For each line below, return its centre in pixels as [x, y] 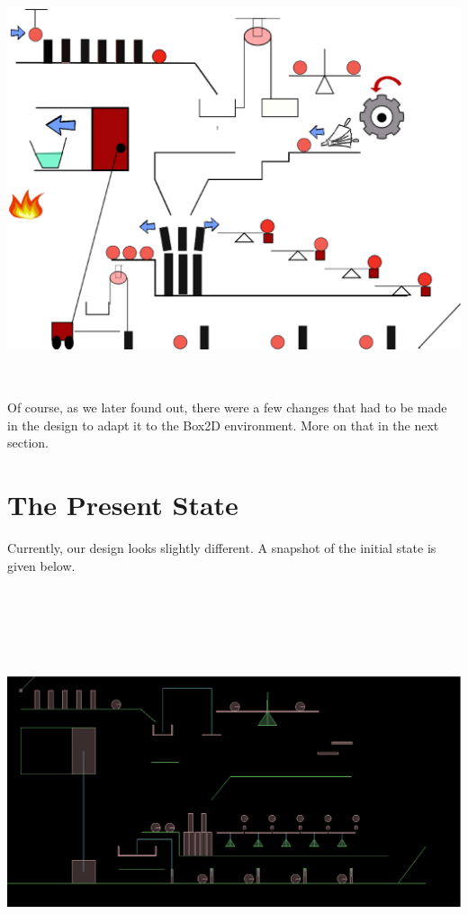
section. [28, 443]
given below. [41, 565]
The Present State [123, 505]
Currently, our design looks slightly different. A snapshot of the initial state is [222, 548]
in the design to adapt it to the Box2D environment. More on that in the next [223, 425]
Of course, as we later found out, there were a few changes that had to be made [227, 407]
